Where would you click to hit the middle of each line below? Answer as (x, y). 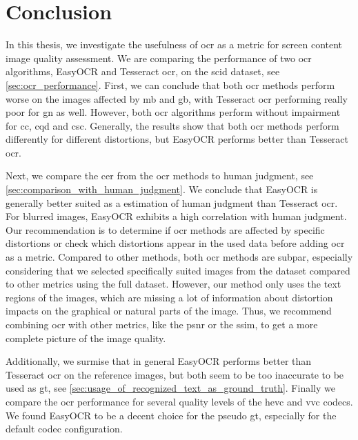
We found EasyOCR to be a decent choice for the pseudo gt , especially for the (171, 415)
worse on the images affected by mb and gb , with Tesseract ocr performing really (177, 98)
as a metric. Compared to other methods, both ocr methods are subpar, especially (179, 257)
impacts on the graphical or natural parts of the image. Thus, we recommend (169, 311)
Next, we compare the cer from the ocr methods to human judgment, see (160, 176)
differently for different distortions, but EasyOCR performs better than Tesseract (177, 139)
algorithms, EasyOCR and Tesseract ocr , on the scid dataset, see (143, 71)
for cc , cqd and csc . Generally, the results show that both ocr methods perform (172, 125)
